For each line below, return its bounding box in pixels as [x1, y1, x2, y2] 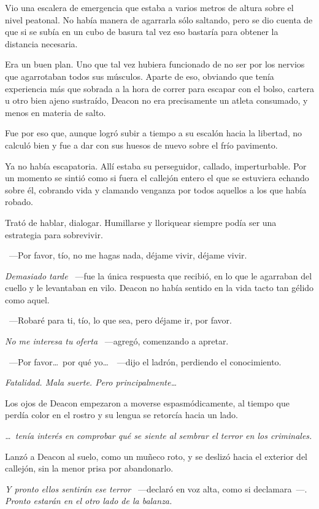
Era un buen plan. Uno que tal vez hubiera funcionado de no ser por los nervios [5, 58, 305, 71]
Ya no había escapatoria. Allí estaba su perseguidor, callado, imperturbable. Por [5, 159, 307, 172]
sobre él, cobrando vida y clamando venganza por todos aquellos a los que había [5, 183, 307, 196]
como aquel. [5, 293, 50, 306]
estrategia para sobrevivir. [5, 228, 103, 241]
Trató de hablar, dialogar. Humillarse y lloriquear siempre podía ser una [5, 216, 277, 228]
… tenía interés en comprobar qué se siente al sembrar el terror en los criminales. [5, 429, 312, 442]
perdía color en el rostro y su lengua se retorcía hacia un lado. [5, 408, 239, 421]
